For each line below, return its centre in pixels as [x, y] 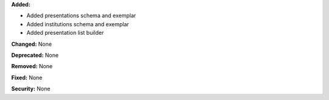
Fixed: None [27, 77]
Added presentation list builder [65, 33]
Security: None [31, 89]
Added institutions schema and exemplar [78, 24]
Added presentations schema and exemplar [81, 16]
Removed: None [32, 66]
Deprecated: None [35, 55]
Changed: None [31, 44]
